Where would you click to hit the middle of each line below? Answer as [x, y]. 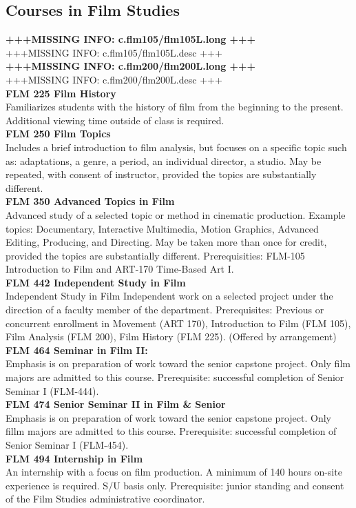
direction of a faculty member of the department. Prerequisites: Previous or [165, 310]
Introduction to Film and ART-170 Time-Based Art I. [120, 269]
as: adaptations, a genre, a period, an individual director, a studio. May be [164, 160]
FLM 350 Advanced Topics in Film [90, 201]
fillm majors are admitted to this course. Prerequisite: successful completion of [171, 431]
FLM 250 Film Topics [58, 134]
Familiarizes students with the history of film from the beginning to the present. [175, 107]
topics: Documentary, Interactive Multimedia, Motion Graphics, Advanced [162, 228]
